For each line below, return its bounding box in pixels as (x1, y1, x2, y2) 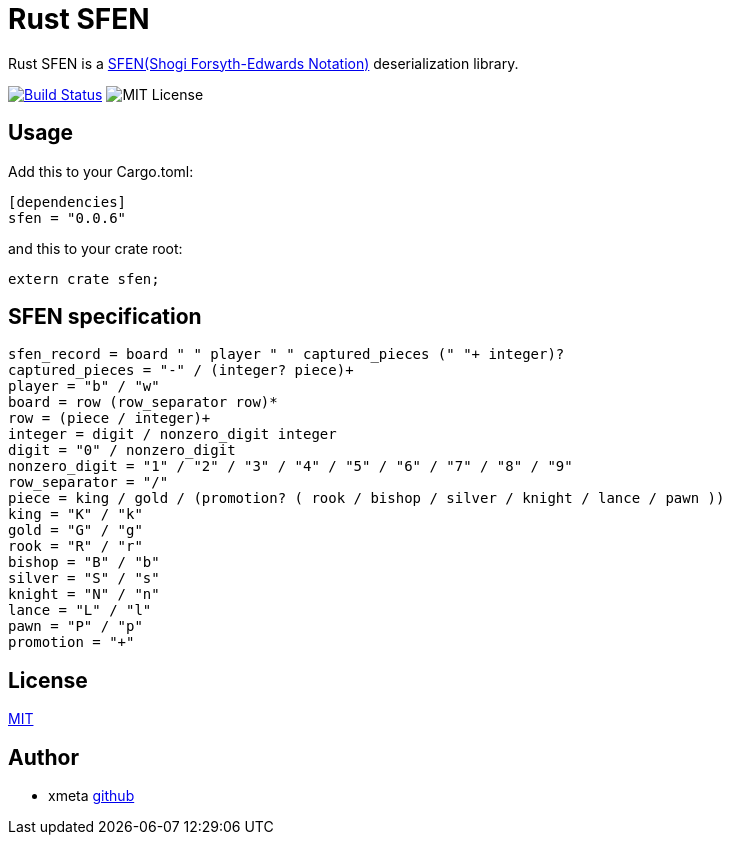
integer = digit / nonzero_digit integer (8, 426, 337, 443)
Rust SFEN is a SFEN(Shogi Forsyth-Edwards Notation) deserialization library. (8, 54, 519, 72)
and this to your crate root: (8, 239, 183, 257)
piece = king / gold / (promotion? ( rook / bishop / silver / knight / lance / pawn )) (8, 490, 725, 507)
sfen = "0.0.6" (8, 209, 127, 226)
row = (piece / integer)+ (8, 410, 211, 427)
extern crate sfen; (8, 270, 160, 287)
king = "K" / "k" (8, 506, 143, 523)
